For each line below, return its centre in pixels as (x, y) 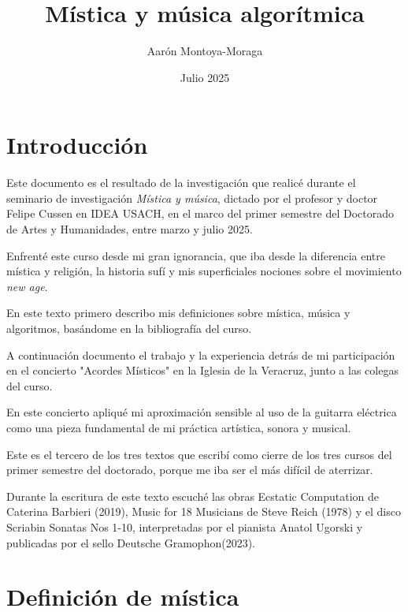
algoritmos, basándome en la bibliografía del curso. (129, 328)
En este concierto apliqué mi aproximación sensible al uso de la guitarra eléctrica (202, 412)
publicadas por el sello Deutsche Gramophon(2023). (131, 542)
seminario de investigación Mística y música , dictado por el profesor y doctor (192, 198)
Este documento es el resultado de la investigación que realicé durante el (181, 183)
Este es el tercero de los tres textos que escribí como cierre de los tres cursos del (199, 454)
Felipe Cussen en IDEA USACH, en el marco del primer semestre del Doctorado (200, 213)
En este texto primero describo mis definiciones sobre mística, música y (178, 313)
